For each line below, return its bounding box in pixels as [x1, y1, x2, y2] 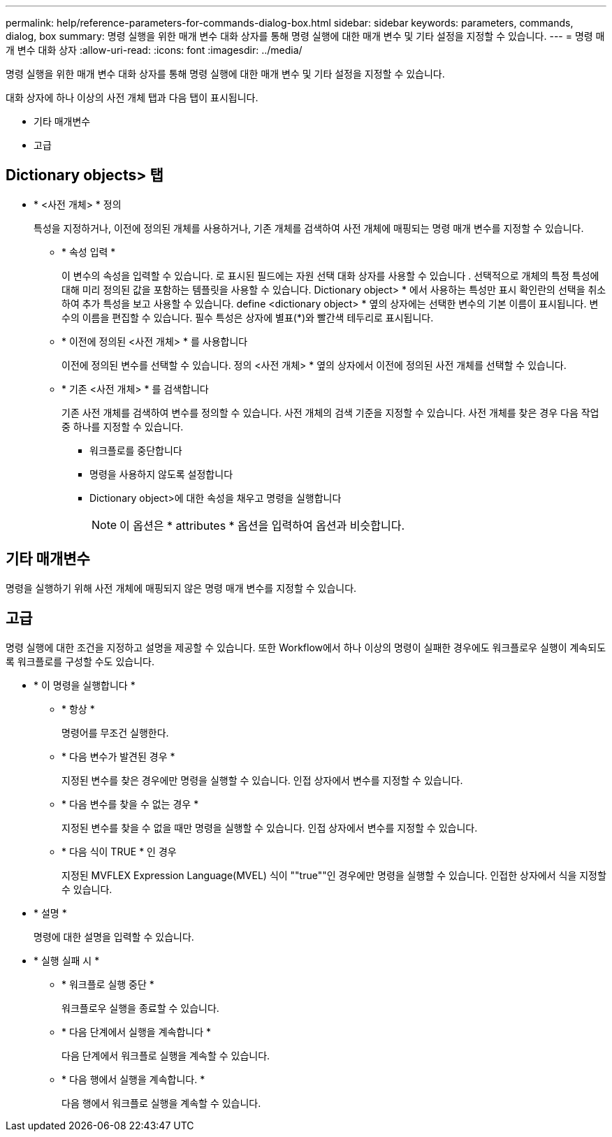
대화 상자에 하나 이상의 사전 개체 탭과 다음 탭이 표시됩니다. [6, 92, 258, 103]
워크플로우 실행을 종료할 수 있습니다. [61, 1001, 219, 1014]
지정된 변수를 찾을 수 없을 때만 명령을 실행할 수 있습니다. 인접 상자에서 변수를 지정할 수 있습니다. [61, 821, 478, 834]
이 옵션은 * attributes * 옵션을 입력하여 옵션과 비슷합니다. [119, 518, 405, 533]
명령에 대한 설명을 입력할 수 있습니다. [34, 930, 194, 943]
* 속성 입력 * [61, 245, 116, 258]
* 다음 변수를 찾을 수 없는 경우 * [61, 797, 199, 810]
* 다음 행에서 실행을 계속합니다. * [61, 1073, 205, 1085]
